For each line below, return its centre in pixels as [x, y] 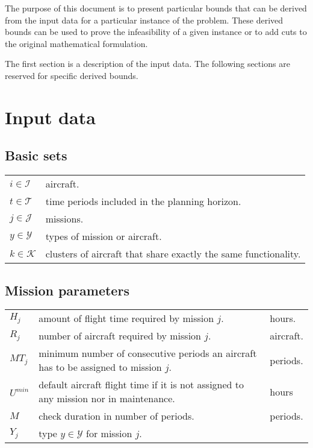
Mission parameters [67, 290]
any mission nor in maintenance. [107, 399]
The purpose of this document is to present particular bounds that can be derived [156, 8]
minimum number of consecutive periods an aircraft [148, 353]
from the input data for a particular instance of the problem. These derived [144, 20]
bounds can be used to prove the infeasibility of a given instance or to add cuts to [156, 32]
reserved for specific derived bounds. [72, 75]
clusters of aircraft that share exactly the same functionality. [173, 254]
